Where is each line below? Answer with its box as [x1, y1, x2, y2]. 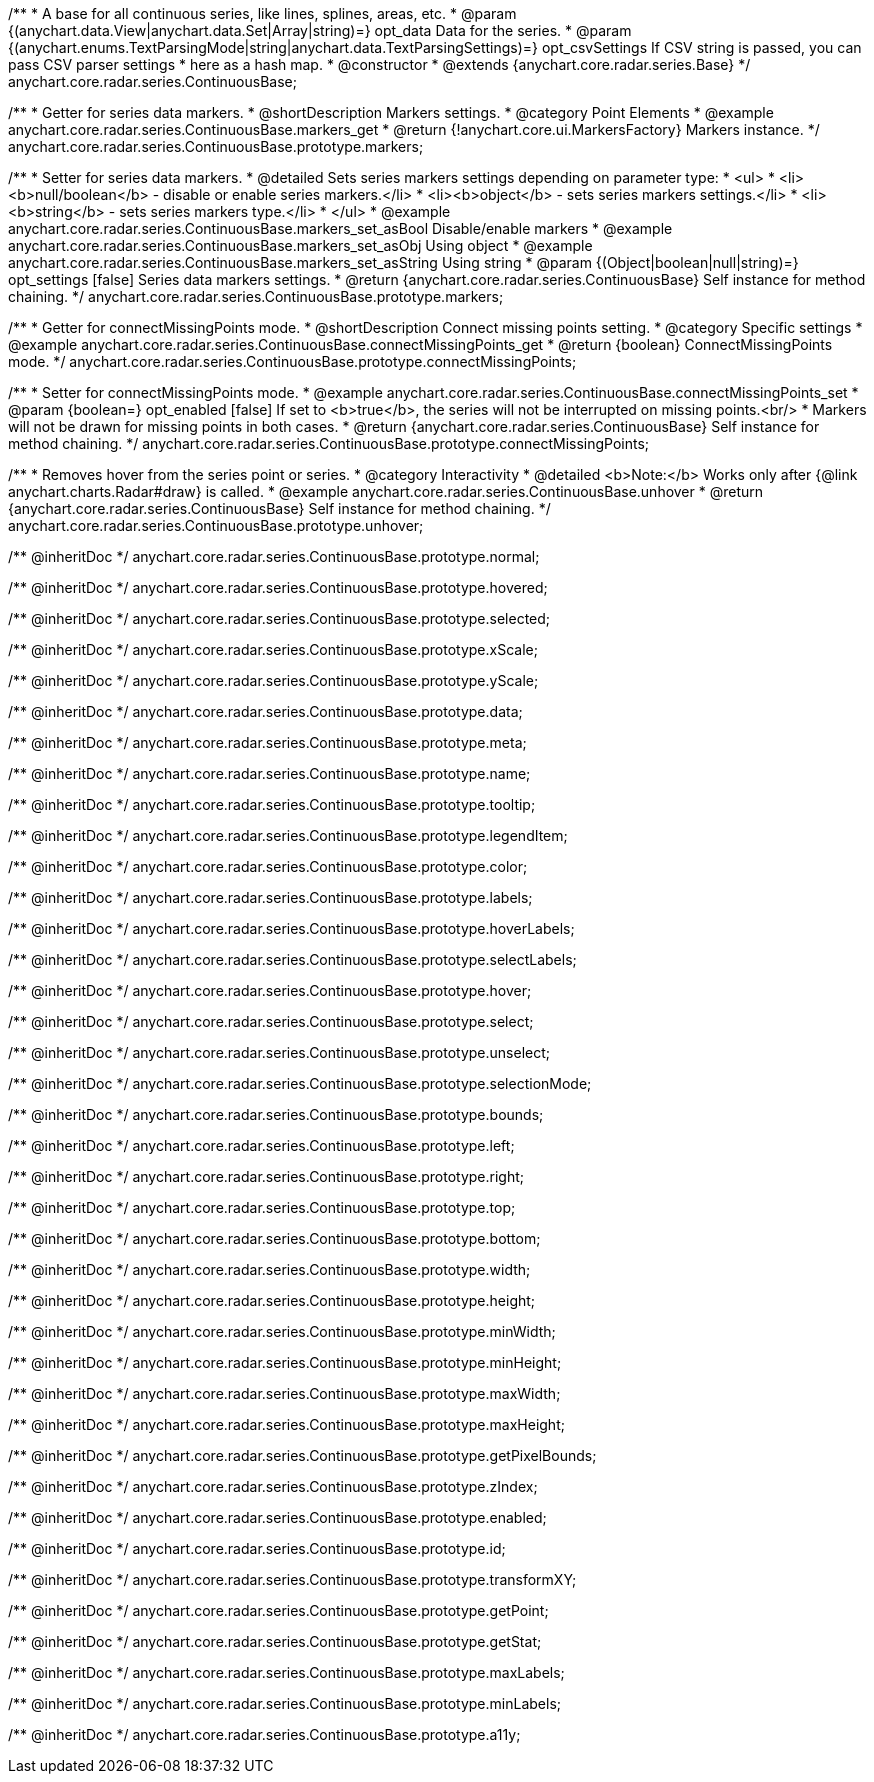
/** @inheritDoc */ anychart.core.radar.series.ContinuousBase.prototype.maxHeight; [8, 1416, 565, 1433]
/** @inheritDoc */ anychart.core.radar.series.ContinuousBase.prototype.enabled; [8, 1509, 547, 1526]
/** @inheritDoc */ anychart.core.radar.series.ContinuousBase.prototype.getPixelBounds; [8, 1447, 597, 1464]
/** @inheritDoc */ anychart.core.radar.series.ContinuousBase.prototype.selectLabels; [8, 951, 577, 968]
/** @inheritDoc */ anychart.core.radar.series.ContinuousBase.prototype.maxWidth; [8, 1385, 561, 1402]
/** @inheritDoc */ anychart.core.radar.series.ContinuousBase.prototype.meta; [8, 734, 527, 751]
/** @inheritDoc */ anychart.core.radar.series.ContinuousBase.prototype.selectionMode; [8, 1075, 592, 1092]
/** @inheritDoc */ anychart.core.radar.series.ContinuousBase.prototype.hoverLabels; [8, 920, 575, 937]
